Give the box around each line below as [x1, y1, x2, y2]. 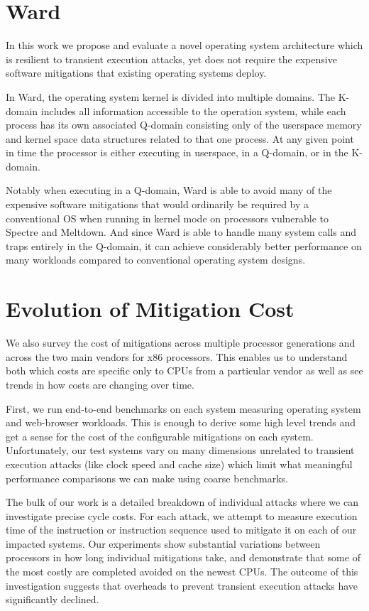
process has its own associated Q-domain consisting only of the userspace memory [6, 117, 362, 132]
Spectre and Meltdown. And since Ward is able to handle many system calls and [6, 225, 356, 239]
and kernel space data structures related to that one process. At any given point [6, 131, 354, 146]
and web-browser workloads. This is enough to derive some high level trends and [6, 415, 356, 430]
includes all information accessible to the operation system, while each [40, 103, 346, 118]
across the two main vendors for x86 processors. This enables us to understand [6, 349, 348, 364]
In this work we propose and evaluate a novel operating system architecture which [6, 38, 363, 53]
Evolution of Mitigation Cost [6, 294, 294, 323]
